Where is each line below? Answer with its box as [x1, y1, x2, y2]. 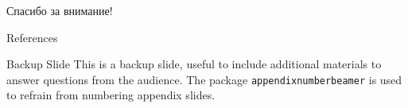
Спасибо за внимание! [6, 2, 113, 18]
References [6, 29, 58, 45]
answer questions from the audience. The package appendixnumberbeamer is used [6, 71, 402, 87]
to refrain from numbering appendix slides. [6, 87, 216, 103]
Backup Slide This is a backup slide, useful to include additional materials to [6, 56, 382, 72]
